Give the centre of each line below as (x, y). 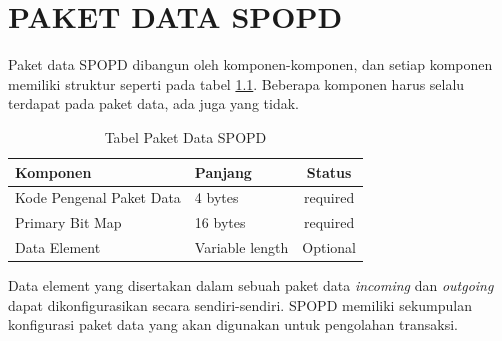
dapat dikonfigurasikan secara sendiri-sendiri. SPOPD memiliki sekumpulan (240, 304)
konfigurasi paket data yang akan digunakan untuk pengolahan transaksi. (233, 324)
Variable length (241, 247)
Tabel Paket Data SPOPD (185, 136)
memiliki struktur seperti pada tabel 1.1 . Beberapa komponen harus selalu (236, 83)
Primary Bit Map (68, 222)
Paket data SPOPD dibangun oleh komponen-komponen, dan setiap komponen (250, 64)
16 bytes (220, 222)
